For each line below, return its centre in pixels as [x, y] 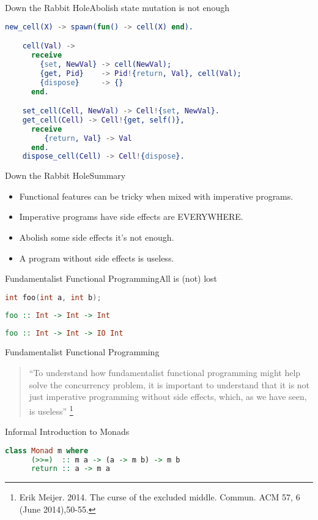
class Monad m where [47, 450]
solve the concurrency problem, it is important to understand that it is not [169, 384]
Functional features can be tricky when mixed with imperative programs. [156, 196]
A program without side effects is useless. [97, 258]
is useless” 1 [51, 410]
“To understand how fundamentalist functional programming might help [165, 373]
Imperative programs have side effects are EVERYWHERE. [131, 217]
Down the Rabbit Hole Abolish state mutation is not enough [117, 7]
